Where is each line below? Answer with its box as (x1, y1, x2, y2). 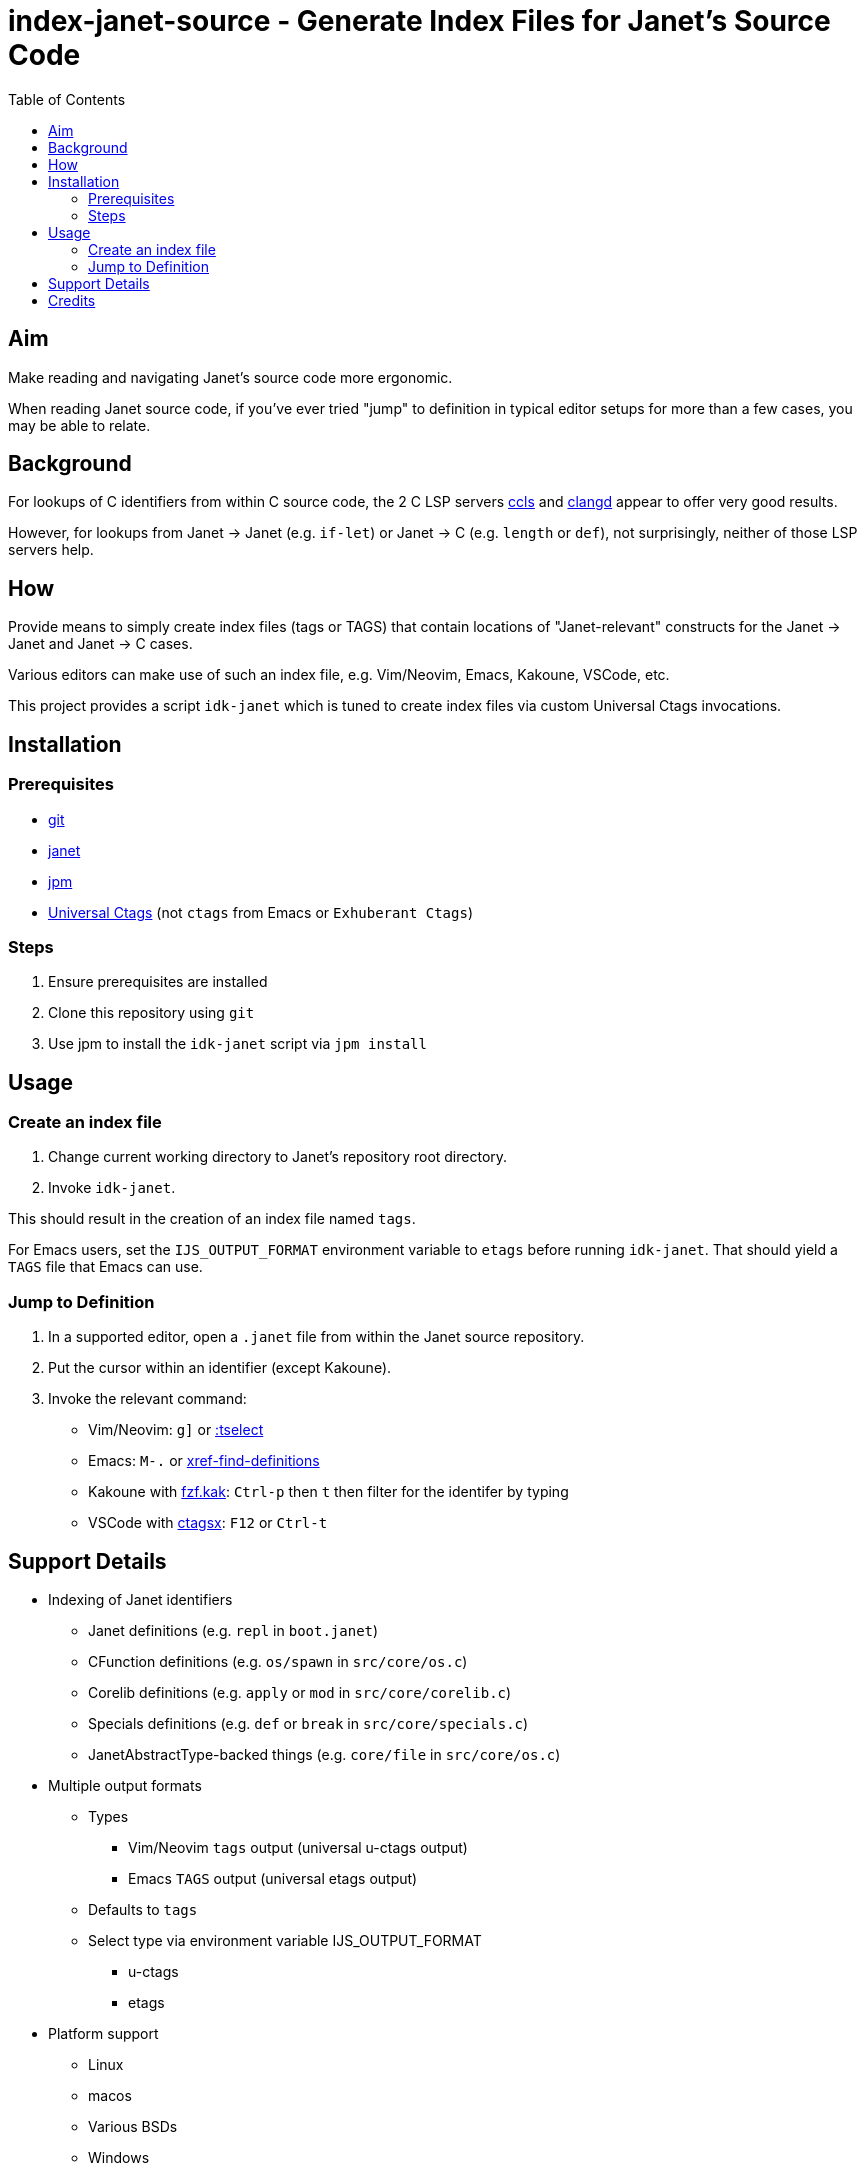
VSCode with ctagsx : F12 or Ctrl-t (88, 1514, 328, 1532)
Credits (48, 291, 96, 309)
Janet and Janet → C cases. (8, 635, 193, 653)
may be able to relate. (8, 416, 151, 434)
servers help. (8, 541, 94, 559)
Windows (88, 2149, 150, 2167)
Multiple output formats (48, 1777, 202, 1795)
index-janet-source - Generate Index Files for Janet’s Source (8, 4, 831, 38)
